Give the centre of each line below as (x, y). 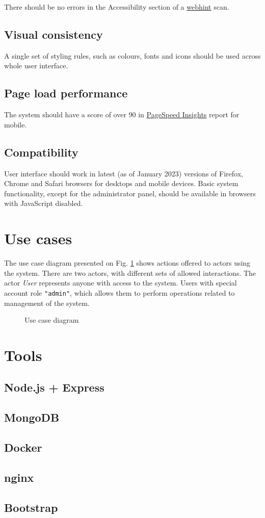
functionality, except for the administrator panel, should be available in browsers (130, 193)
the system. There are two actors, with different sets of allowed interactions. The (130, 273)
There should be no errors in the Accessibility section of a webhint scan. (117, 7)
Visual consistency (54, 34)
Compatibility (41, 152)
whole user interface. (36, 66)
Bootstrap (31, 507)
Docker (23, 447)
